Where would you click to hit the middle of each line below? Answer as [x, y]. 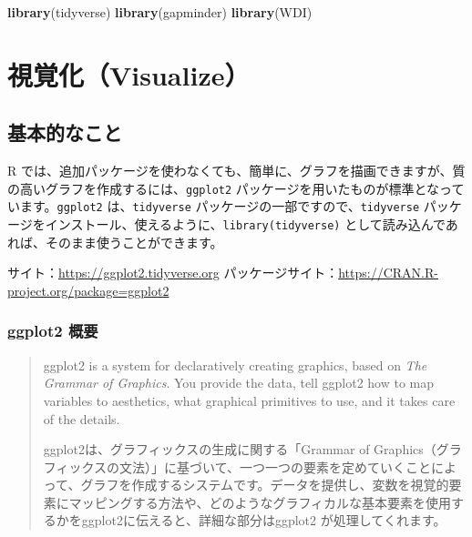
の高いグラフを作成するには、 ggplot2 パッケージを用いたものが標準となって [236, 188]
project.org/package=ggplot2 [88, 290]
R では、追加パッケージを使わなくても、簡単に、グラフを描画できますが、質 [236, 171]
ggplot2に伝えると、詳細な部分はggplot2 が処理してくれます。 [264, 520]
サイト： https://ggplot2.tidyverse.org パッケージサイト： [173, 273]
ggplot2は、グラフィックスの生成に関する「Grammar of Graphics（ [240, 449]
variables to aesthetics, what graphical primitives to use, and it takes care [249, 400]
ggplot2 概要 [53, 331]
